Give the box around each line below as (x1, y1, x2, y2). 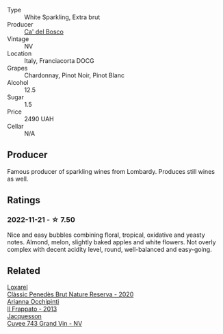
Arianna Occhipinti (7, 298, 60, 306)
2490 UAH (24, 115, 55, 123)
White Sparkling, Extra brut (24, 13, 101, 21)
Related (7, 265, 41, 277)
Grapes (7, 64, 28, 72)
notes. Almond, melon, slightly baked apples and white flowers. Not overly (7, 237, 217, 246)
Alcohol (7, 79, 29, 86)
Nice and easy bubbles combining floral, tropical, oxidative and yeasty (7, 231, 205, 239)
